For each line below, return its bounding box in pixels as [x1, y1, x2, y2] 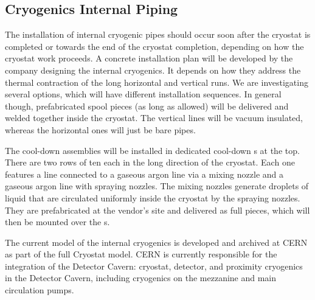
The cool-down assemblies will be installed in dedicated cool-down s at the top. [5, 144, 300, 156]
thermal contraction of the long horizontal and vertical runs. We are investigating [5, 75, 308, 88]
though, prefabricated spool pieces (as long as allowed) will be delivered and [5, 99, 289, 112]
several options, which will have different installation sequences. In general [5, 88, 282, 100]
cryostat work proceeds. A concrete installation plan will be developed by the [5, 52, 293, 65]
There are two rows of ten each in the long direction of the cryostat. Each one [5, 156, 295, 169]
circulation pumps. [5, 284, 74, 296]
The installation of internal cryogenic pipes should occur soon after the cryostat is [5, 28, 311, 41]
